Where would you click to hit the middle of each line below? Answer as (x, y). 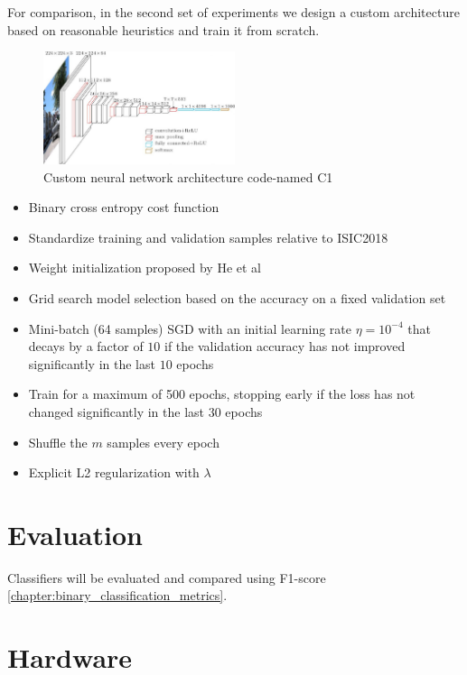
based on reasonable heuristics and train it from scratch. (163, 29)
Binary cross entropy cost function (124, 207)
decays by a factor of (86, 346)
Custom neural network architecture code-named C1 (188, 176)
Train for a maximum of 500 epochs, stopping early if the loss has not (222, 394)
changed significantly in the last (117, 411)
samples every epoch (163, 442)
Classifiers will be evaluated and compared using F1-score (167, 577)
